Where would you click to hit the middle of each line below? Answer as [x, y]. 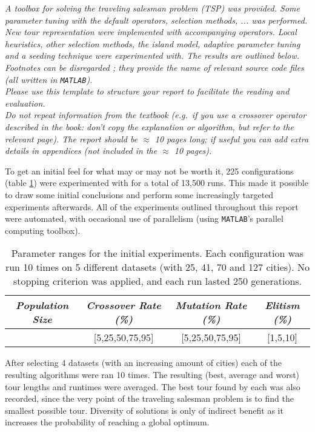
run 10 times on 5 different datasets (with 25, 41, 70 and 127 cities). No [157, 267]
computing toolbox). [43, 230]
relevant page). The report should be [71, 138]
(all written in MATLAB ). [49, 79]
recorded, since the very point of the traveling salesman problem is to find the [149, 398]
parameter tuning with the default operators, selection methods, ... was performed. [156, 20]
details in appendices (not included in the [81, 151]
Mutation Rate [211, 305]
